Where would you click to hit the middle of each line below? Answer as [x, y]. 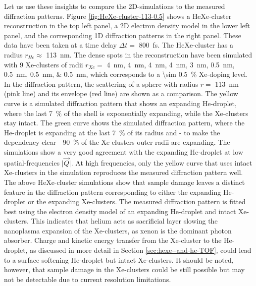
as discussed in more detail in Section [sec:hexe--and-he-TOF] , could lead [141, 250]
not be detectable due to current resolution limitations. [88, 279]
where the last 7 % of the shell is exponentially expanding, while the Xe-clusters [126, 113]
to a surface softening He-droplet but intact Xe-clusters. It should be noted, [119, 259]
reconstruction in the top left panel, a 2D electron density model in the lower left [127, 26]
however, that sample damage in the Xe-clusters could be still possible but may [125, 269]
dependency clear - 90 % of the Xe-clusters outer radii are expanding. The [117, 142]
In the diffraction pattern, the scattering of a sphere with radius [101, 84]
